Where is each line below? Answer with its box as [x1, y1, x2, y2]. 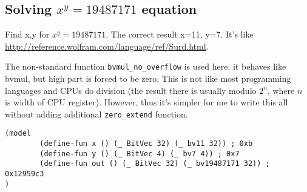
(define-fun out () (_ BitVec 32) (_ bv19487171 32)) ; [39, 159, 270, 168]
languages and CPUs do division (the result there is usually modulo [5, 84, 257, 96]
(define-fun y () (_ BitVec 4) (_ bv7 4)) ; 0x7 [39, 149, 240, 158]
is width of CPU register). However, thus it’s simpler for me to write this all [5, 96, 288, 108]
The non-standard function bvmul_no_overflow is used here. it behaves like [5, 60, 286, 73]
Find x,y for [5, 28, 50, 41]
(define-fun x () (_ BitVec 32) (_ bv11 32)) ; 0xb [39, 139, 253, 148]
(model [5, 129, 31, 138]
